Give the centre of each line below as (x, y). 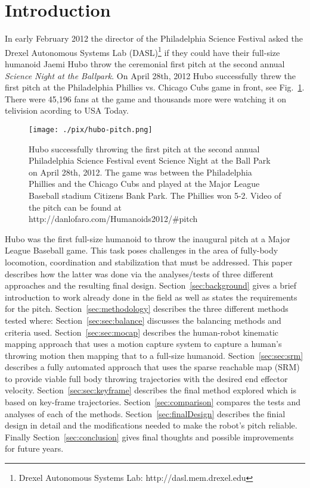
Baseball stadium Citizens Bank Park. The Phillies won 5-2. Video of (155, 195)
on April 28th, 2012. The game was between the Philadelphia (140, 172)
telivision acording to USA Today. (67, 110)
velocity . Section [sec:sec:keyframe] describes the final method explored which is (151, 390)
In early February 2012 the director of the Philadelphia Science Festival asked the (154, 38)
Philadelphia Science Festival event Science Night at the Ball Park (150, 160)
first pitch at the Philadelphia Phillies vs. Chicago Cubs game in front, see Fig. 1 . (155, 87)
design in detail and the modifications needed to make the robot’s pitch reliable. (151, 425)
